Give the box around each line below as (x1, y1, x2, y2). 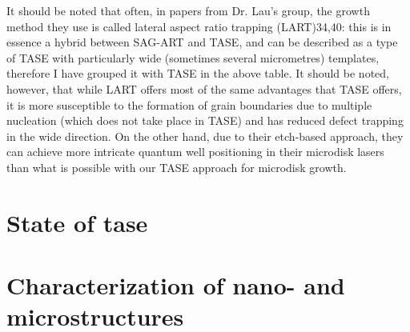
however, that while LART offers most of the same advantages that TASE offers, (6, 80, 402, 97)
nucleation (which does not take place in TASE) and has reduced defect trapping (6, 112, 404, 129)
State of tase (6, 206, 148, 238)
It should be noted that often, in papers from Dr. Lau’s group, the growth (6, 2, 370, 18)
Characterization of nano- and (6, 269, 345, 302)
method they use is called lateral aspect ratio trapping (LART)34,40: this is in (6, 18, 392, 34)
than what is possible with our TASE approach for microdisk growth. (6, 158, 347, 175)
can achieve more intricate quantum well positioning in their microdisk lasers (6, 143, 384, 160)
